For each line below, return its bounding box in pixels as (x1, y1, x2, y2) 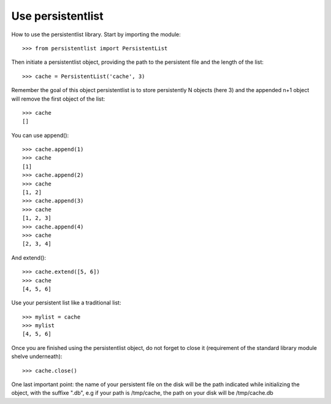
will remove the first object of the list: (11, 95, 105, 103)
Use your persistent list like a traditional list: (11, 299, 121, 306)
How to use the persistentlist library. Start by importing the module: (11, 31, 181, 38)
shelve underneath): (11, 353, 63, 360)
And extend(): (11, 254, 46, 261)
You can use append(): (11, 131, 69, 139)
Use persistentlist (11, 9, 104, 23)
